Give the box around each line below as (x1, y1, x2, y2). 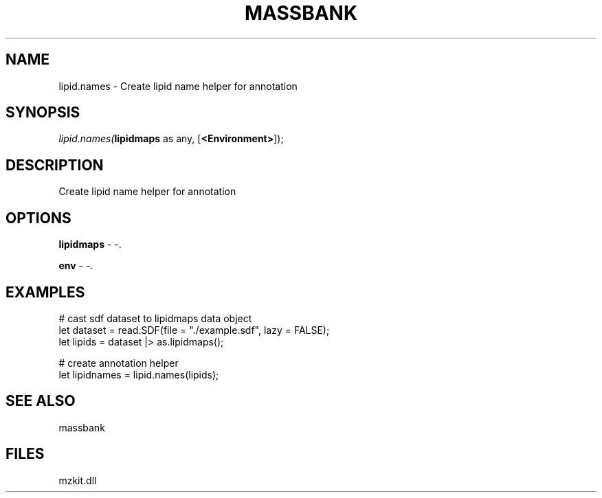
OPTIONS (5, 209, 71, 227)
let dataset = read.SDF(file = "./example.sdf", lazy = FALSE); (58, 324, 330, 336)
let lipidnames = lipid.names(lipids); (58, 368, 219, 381)
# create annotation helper (58, 356, 179, 369)
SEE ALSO (5, 392, 76, 410)
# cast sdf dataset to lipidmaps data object (58, 312, 252, 324)
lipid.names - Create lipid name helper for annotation (58, 80, 298, 92)
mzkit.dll (58, 474, 97, 486)
